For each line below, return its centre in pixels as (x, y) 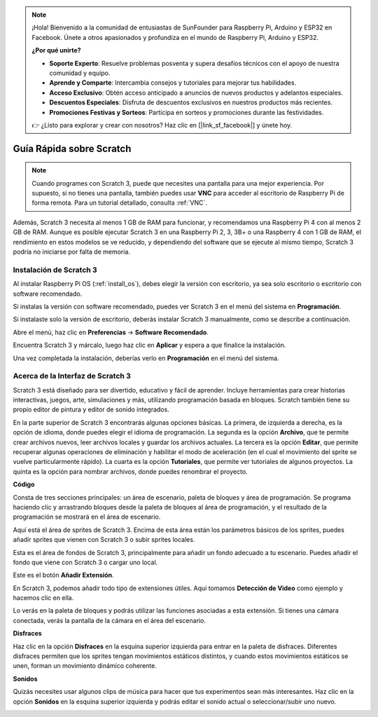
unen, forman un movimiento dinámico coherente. (85, 666)
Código (24, 484)
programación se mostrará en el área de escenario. (87, 517)
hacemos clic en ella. (43, 598)
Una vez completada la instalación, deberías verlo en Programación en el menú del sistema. (146, 358)
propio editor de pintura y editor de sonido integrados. (91, 409)
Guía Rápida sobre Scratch (72, 148)
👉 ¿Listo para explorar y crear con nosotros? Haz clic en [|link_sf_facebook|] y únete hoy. (162, 125)
